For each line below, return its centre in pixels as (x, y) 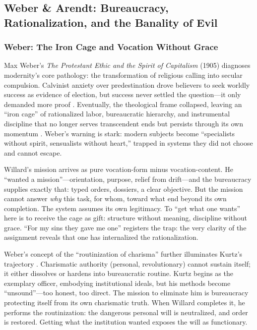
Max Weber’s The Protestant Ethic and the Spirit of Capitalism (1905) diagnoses (127, 65)
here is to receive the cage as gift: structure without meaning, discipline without (126, 218)
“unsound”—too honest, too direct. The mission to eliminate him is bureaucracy (126, 293)
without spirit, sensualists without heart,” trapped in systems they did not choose (128, 143)
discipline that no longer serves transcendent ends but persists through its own (124, 123)
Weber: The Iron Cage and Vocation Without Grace (111, 47)
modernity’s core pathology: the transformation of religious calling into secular (123, 75)
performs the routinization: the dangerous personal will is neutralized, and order (126, 312)
